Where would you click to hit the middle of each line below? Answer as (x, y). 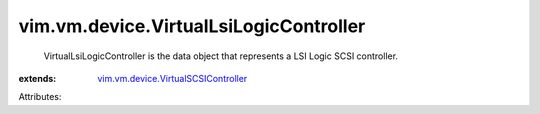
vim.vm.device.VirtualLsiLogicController (192, 26)
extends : (37, 78)
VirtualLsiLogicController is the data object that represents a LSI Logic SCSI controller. (221, 56)
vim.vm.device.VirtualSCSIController (172, 78)
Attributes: (40, 97)
